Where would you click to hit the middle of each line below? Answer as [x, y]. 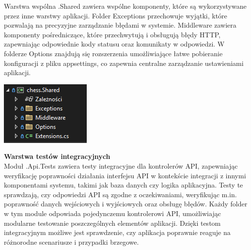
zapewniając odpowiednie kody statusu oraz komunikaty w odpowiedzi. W [114, 44]
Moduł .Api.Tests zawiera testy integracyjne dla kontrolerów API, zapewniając [121, 165]
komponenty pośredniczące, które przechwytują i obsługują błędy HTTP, [112, 34]
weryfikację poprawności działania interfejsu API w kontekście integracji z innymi [125, 175]
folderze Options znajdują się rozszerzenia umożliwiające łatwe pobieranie [113, 53]
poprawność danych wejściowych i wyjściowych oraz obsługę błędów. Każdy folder [126, 204]
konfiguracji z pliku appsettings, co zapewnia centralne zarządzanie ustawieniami [124, 63]
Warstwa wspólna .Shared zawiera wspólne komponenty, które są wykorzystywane [125, 6]
